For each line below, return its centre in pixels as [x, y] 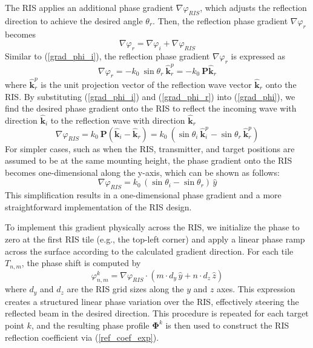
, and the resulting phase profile [90, 325]
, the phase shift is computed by [81, 263]
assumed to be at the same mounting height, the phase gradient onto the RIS [149, 160]
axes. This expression [256, 289]
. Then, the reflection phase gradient [220, 20]
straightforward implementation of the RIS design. [98, 206]
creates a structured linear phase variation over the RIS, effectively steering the [152, 301]
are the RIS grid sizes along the [125, 289]
